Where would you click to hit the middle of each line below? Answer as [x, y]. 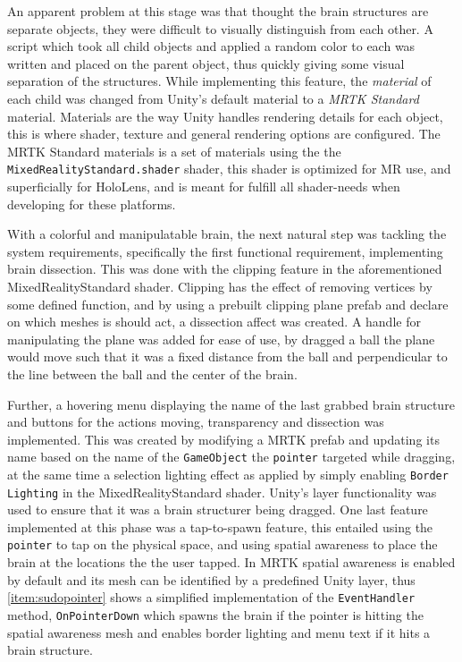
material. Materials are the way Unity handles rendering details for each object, [225, 116]
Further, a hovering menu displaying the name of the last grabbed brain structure [231, 404]
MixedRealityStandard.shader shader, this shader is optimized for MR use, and [229, 169]
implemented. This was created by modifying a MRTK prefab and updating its [223, 439]
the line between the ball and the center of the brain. [152, 373]
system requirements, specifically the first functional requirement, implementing [225, 251]
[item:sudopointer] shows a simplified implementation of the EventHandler [211, 597]
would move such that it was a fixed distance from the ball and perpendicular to [227, 356]
